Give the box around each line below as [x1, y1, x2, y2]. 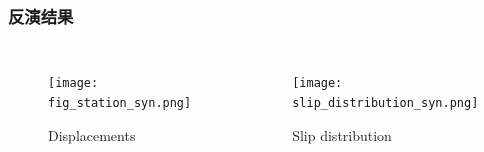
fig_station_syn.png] [48, 95, 192, 110]
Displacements [48, 124, 136, 145]
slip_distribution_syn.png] [292, 95, 479, 110]
